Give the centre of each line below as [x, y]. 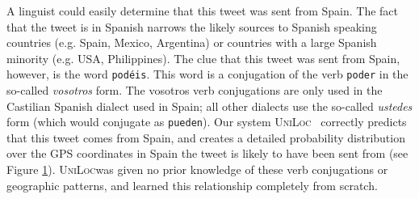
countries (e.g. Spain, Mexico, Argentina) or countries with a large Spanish [192, 42]
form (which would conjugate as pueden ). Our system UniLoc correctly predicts [207, 122]
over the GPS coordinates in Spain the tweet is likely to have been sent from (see [207, 153]
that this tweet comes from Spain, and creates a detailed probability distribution [206, 137]
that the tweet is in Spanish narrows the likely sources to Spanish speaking [192, 26]
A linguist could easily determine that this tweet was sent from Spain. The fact [202, 11]
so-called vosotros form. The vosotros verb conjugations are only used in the [195, 90]
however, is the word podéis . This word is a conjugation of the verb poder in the [207, 74]
